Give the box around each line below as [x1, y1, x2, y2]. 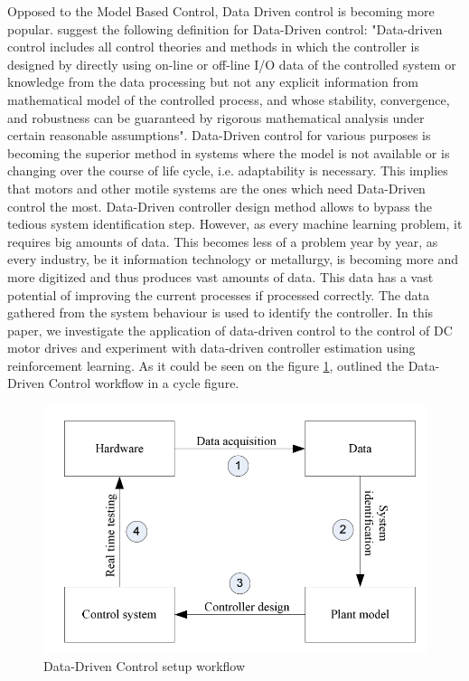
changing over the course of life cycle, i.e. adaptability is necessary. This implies [7, 161, 448, 180]
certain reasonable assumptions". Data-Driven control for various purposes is [7, 126, 431, 145]
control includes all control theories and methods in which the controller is [7, 37, 419, 56]
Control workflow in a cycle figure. [48, 374, 239, 393]
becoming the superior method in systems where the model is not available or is [7, 143, 450, 162]
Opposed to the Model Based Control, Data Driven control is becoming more [7, 2, 435, 20]
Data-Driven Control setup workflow [43, 656, 246, 675]
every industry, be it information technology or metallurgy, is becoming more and [7, 250, 458, 269]
